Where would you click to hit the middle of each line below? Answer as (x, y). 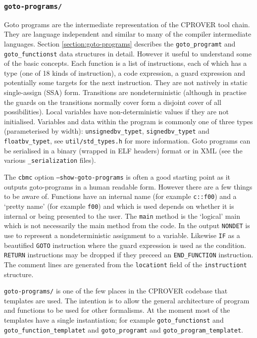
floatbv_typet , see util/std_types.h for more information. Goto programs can (127, 141)
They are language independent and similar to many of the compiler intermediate (128, 34)
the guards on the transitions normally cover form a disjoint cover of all (113, 102)
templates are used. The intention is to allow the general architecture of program (127, 300)
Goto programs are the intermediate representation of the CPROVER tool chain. (127, 24)
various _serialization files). (50, 160)
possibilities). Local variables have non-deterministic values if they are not (116, 112)
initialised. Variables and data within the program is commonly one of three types (128, 121)
